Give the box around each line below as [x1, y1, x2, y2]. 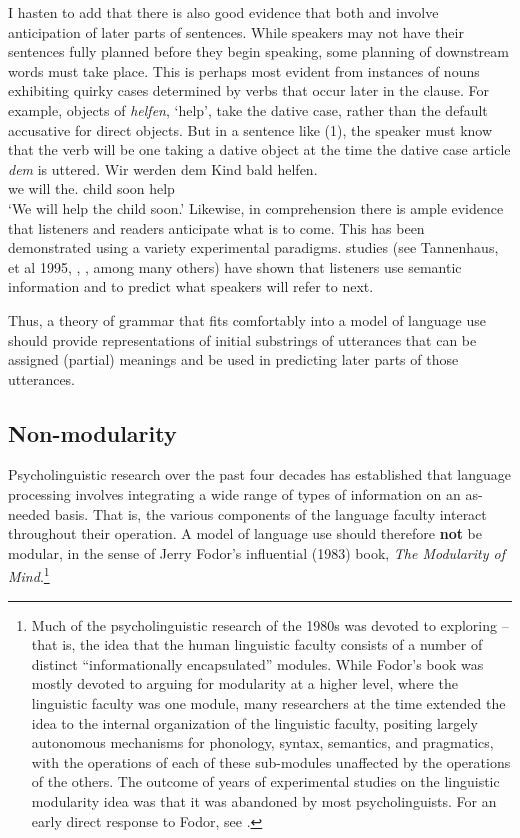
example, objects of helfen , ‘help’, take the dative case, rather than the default [8, 99, 488, 120]
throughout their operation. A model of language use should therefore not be [8, 523, 483, 544]
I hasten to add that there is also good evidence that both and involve [8, 2, 439, 22]
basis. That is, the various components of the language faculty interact [54, 503, 487, 524]
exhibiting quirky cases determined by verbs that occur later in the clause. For [8, 80, 490, 101]
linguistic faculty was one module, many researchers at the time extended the [31, 693, 506, 714]
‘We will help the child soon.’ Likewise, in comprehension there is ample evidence [8, 197, 504, 218]
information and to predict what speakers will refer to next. [8, 276, 374, 297]
